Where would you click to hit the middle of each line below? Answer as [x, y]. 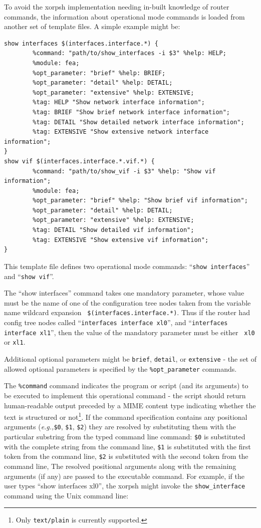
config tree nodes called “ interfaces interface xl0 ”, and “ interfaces [116, 322]
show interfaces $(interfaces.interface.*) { [81, 43]
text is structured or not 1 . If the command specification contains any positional [126, 416]
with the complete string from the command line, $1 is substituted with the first [127, 446]
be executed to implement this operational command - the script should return [125, 395]
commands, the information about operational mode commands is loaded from [124, 16]
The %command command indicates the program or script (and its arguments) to [126, 385]
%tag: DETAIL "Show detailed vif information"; [113, 230]
